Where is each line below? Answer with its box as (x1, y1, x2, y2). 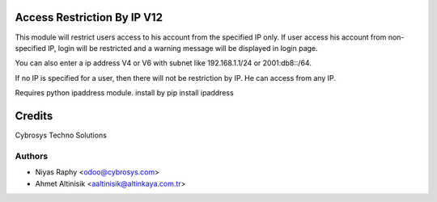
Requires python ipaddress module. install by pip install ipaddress (15, 88, 234, 98)
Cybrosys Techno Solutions (15, 130, 107, 140)
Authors (15, 150, 49, 162)
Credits (15, 109, 53, 123)
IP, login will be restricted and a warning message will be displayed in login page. (47, 43, 319, 53)
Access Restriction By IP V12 (15, 11, 163, 24)
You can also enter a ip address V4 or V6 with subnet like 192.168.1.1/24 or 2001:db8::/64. (15, 58, 312, 68)
